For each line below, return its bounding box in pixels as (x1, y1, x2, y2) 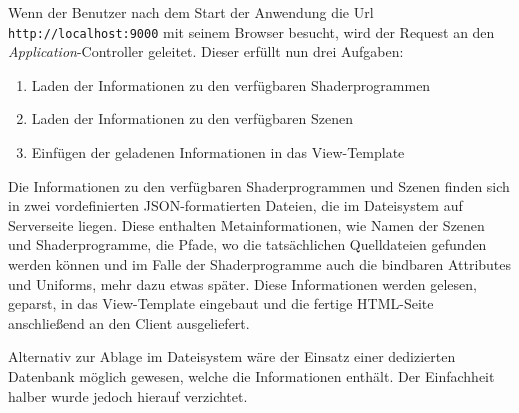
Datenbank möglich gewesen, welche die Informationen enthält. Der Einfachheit (8, 365, 495, 386)
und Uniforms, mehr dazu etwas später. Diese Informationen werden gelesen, (8, 273, 477, 294)
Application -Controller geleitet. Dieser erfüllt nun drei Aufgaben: (8, 41, 404, 62)
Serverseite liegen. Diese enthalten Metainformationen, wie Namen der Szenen (8, 214, 485, 235)
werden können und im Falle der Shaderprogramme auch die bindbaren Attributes (8, 254, 512, 274)
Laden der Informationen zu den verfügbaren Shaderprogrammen (31, 74, 431, 95)
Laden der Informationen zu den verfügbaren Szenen (31, 108, 354, 129)
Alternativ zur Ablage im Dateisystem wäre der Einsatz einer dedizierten (8, 346, 456, 367)
